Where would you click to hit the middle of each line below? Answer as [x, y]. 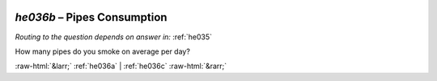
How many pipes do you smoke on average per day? [102, 51]
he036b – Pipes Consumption [91, 17]
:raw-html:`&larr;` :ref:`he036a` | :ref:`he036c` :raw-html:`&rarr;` [121, 66]
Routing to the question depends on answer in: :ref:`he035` [114, 37]
